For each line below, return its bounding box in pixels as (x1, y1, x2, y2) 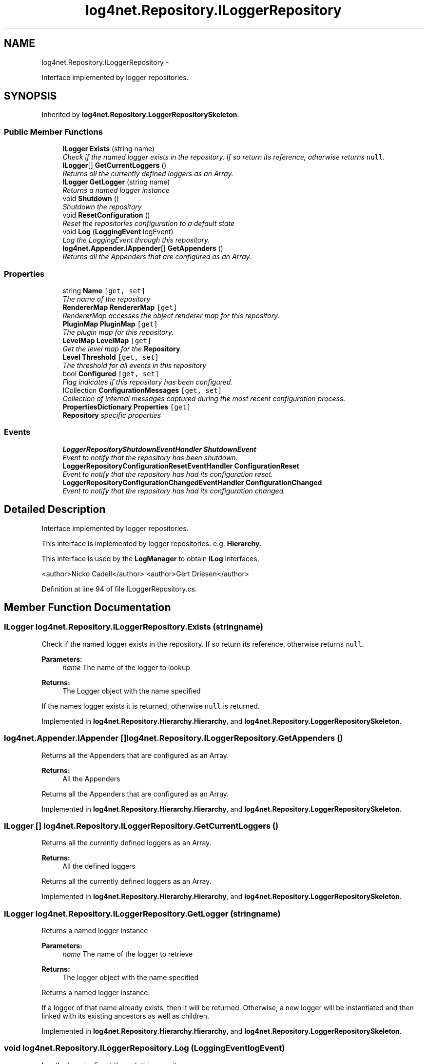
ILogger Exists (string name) (62, 144, 155, 153)
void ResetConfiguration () (62, 211, 150, 220)
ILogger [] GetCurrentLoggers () (62, 161, 167, 170)
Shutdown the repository (62, 203, 142, 211)
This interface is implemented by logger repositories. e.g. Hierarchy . (41, 539, 262, 548)
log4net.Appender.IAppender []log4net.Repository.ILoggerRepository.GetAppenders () (4, 733, 343, 743)
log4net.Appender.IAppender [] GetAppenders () (62, 244, 223, 253)
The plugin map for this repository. (62, 327, 174, 336)
